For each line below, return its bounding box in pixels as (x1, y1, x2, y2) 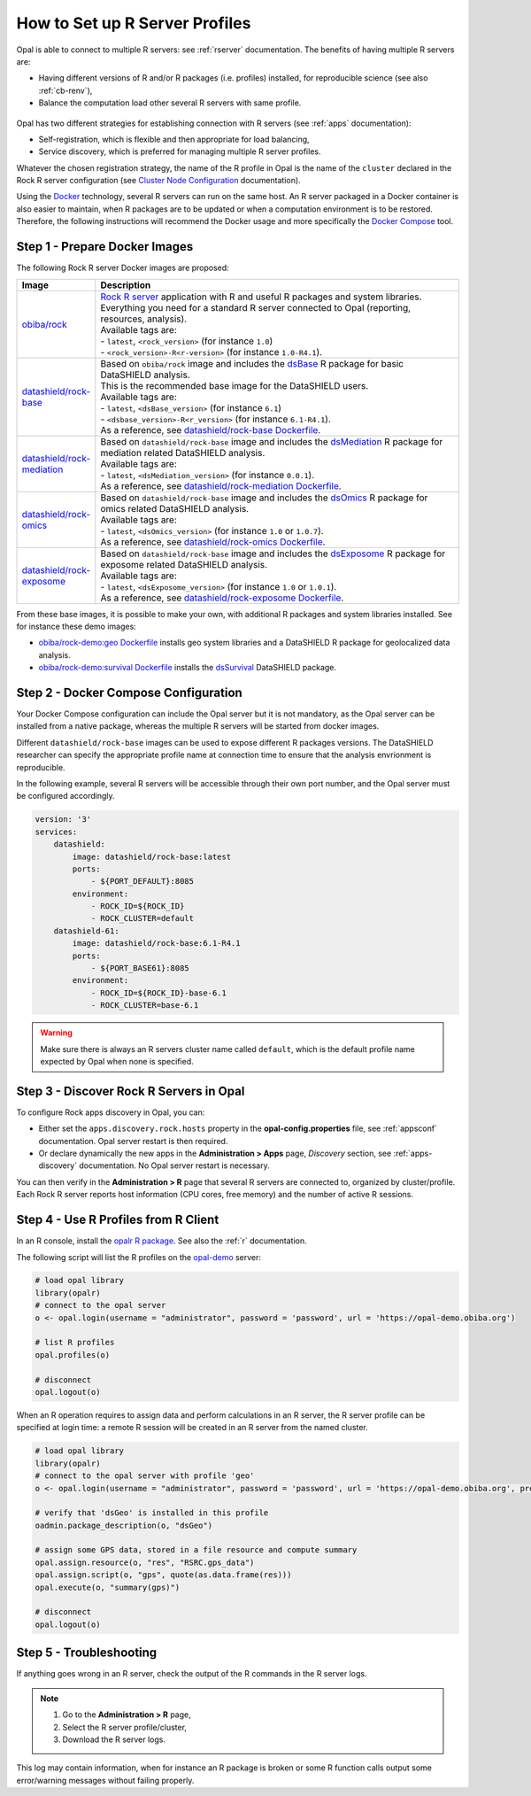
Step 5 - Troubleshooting (16, 1645, 158, 1661)
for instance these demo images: (16, 621, 136, 631)
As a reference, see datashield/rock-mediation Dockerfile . (100, 479, 342, 492)
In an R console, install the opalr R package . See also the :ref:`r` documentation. (16, 1235, 307, 1246)
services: (35, 826, 78, 837)
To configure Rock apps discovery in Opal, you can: (16, 1107, 205, 1118)
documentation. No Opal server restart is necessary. (79, 1160, 270, 1171)
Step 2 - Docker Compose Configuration (16, 685, 242, 700)
